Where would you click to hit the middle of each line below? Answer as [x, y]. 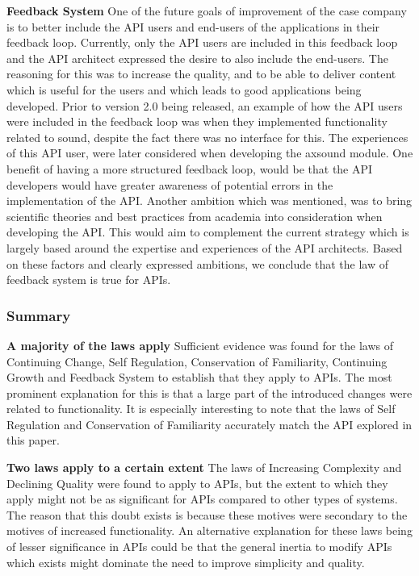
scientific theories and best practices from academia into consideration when [195, 216]
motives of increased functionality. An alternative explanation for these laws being [209, 530]
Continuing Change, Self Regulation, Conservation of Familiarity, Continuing [197, 361]
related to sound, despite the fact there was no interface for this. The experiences [207, 137]
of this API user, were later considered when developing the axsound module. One [210, 153]
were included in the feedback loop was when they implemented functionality [197, 121]
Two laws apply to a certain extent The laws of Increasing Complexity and [204, 467]
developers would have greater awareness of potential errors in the [170, 184]
